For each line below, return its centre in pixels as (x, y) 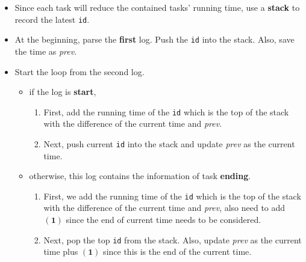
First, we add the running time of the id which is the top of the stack (172, 196)
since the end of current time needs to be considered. (164, 220)
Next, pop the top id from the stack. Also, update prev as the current (173, 239)
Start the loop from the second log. (80, 71)
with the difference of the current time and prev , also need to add (164, 208)
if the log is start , (63, 92)
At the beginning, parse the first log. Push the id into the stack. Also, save (155, 39)
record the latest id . (52, 19)
